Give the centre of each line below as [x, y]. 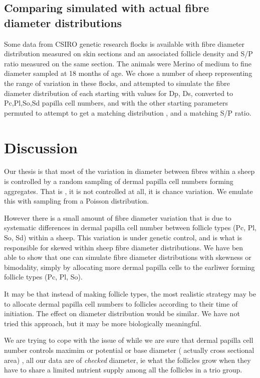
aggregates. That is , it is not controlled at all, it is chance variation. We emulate [128, 191]
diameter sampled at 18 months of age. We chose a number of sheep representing [128, 73]
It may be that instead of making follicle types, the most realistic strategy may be [130, 294]
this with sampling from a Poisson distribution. [77, 201]
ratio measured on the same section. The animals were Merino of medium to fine [128, 63]
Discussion [41, 147]
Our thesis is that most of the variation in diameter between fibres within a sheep [129, 171]
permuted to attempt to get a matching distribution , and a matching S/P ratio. [128, 112]
